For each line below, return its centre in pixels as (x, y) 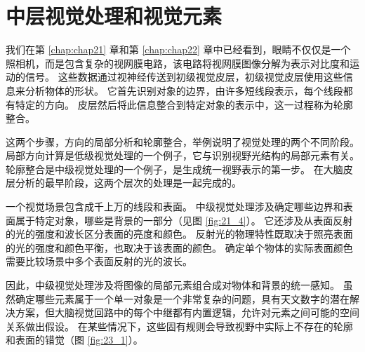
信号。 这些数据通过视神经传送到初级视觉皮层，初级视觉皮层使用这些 (184, 77)
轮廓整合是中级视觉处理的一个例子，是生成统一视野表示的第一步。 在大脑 (174, 169)
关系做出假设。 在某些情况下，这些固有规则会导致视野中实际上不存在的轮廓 (179, 326)
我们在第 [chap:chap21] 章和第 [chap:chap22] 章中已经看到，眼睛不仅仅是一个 (178, 49)
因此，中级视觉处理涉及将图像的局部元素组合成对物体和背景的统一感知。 (173, 285)
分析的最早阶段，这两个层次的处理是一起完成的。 (128, 183)
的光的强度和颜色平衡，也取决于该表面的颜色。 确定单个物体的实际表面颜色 (179, 247)
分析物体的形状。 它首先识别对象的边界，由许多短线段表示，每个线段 (184, 90)
